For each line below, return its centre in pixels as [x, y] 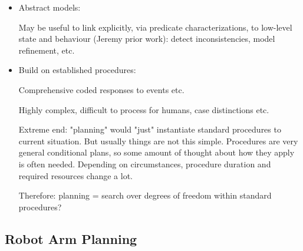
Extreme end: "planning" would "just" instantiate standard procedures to [150, 129]
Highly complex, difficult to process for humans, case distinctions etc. [144, 109]
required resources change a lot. [75, 175]
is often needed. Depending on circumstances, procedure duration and [145, 164]
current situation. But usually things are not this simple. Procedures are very [158, 141]
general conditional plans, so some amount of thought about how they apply [157, 152]
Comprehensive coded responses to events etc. [101, 89]
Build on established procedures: [77, 70]
